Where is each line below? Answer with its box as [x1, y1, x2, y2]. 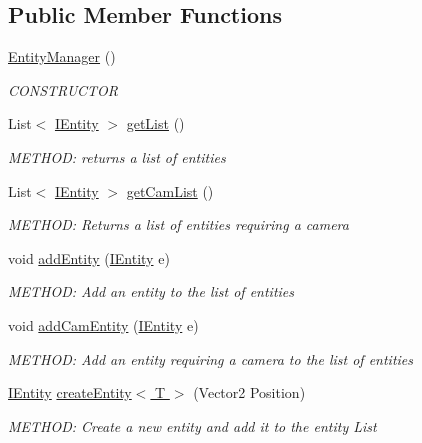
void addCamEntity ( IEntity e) [8, 314, 199, 335]
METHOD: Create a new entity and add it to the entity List [8, 415, 377, 436]
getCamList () [126, 180, 214, 201]
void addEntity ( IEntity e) [8, 247, 170, 268]
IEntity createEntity [8, 382, 132, 403]
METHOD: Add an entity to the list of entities [8, 281, 295, 302]
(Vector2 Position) [193, 382, 306, 403]
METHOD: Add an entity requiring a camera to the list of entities [8, 348, 414, 369]
